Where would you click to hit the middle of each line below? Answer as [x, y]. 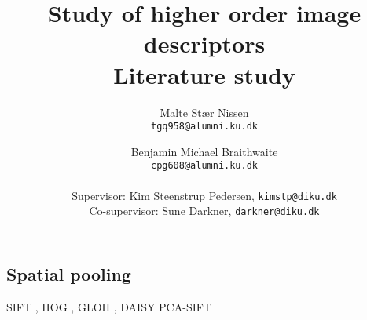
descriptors [204, 44]
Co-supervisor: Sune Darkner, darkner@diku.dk [204, 211]
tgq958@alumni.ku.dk [204, 127]
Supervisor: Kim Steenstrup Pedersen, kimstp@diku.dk [204, 195]
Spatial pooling [69, 273]
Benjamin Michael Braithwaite [204, 151]
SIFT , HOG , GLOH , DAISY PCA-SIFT [109, 306]
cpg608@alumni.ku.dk [204, 166]
